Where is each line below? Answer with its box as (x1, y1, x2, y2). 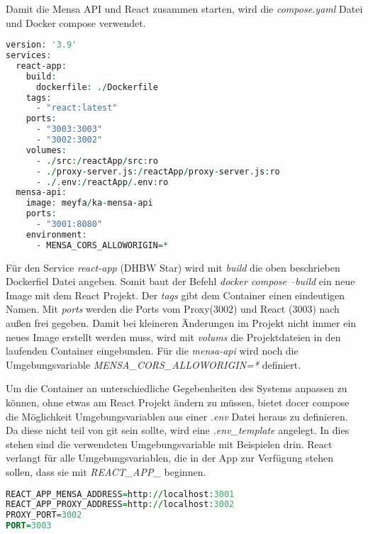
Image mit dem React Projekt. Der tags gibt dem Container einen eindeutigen (6, 287, 345, 302)
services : (6, 50, 52, 61)
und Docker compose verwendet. (6, 15, 146, 30)
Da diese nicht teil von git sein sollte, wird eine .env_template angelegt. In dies (6, 423, 350, 438)
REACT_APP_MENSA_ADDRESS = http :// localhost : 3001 (6, 489, 235, 499)
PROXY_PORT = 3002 (6, 510, 82, 521)
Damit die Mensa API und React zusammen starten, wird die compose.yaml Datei (6, 1, 363, 16)
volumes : (26, 145, 67, 155)
